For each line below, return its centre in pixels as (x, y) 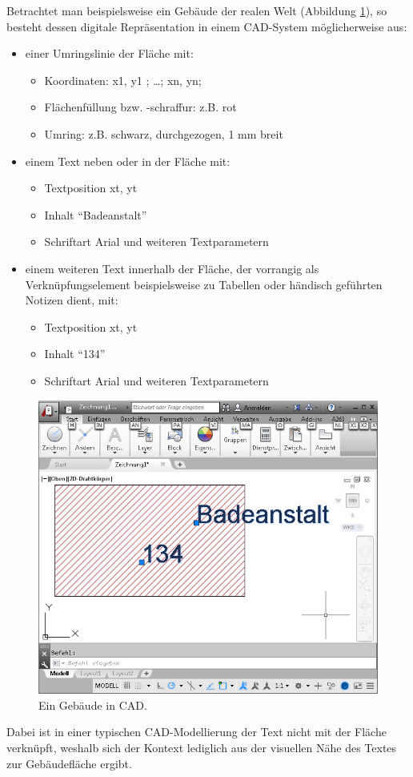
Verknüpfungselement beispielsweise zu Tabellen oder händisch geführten (204, 284)
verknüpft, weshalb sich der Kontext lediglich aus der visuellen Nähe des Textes (202, 747)
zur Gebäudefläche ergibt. (69, 763)
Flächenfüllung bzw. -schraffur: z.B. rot (140, 107)
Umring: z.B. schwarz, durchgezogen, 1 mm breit (164, 133)
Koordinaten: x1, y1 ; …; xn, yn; (123, 80)
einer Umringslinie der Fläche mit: (109, 53)
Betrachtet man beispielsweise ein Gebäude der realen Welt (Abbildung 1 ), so (197, 10)
